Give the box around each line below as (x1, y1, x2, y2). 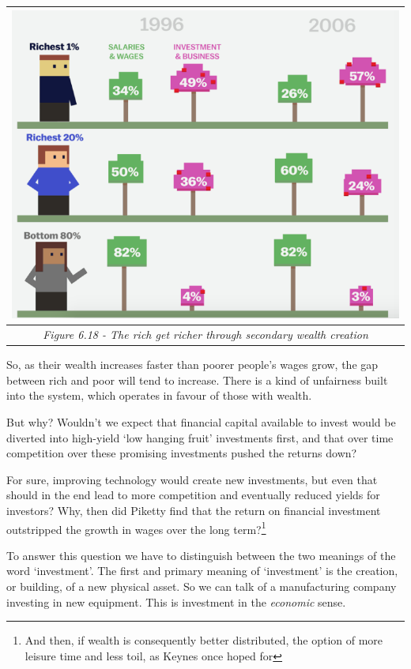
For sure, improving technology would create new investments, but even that (6, 471, 378, 487)
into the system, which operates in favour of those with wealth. (6, 387, 312, 404)
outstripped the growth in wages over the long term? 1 (6, 518, 266, 537)
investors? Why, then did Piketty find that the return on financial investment (6, 502, 381, 518)
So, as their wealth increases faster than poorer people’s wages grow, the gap (6, 356, 379, 373)
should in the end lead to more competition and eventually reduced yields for (6, 487, 380, 503)
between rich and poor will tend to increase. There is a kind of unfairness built (6, 371, 388, 388)
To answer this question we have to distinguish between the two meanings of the (6, 547, 396, 563)
